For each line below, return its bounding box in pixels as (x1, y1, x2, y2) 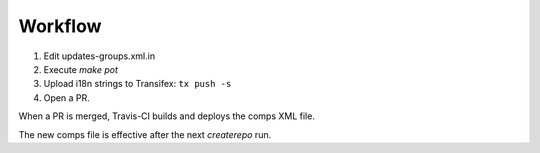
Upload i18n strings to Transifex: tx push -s (43, 78, 232, 90)
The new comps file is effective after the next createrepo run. (18, 128, 272, 140)
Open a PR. (43, 91, 90, 104)
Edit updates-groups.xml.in (43, 50, 155, 62)
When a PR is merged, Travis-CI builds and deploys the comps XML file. (18, 110, 315, 122)
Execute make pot (43, 63, 119, 75)
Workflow (18, 15, 102, 37)
